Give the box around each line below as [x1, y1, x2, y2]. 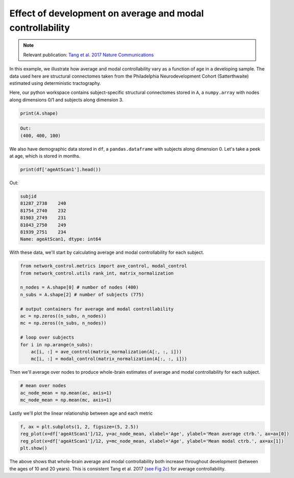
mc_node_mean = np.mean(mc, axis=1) [20, 397, 112, 403]
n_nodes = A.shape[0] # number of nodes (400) [20, 284, 139, 291]
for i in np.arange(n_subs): [20, 342, 93, 347]
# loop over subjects [20, 334, 75, 341]
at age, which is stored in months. [9, 153, 81, 159]
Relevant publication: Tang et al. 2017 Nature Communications [23, 52, 154, 58]
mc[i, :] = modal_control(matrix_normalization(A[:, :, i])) [31, 356, 187, 362]
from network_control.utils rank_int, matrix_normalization [20, 270, 174, 276]
